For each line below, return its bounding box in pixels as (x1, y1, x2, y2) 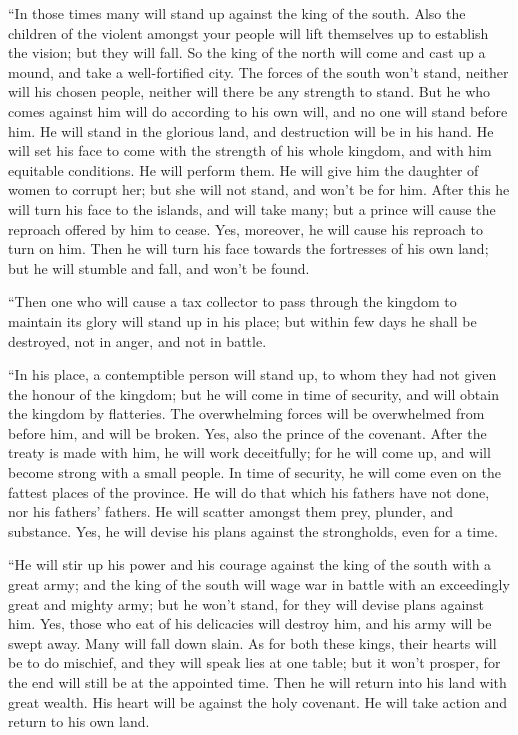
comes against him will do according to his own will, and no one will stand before (8, 100, 508, 121)
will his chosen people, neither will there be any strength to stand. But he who (8, 81, 491, 102)
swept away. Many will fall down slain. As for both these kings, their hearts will (8, 632, 497, 653)
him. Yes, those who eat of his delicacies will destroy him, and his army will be (8, 613, 492, 634)
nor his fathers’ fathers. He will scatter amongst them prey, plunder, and (8, 501, 454, 522)
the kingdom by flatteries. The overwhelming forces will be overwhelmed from (8, 403, 485, 424)
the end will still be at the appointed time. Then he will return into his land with (8, 672, 507, 692)
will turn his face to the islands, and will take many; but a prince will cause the (8, 198, 496, 219)
